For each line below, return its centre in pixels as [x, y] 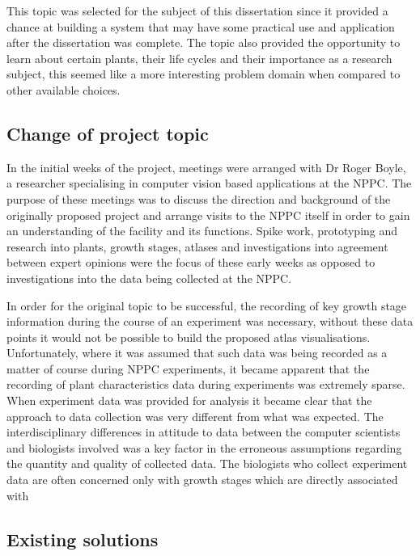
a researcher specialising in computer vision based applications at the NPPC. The [209, 183]
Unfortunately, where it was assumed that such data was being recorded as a [197, 353]
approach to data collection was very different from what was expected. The [195, 416]
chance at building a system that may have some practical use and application [201, 26]
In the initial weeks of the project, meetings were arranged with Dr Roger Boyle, [206, 167]
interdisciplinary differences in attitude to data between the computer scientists [204, 432]
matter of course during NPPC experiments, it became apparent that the [188, 368]
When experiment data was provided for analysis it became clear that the [189, 400]
